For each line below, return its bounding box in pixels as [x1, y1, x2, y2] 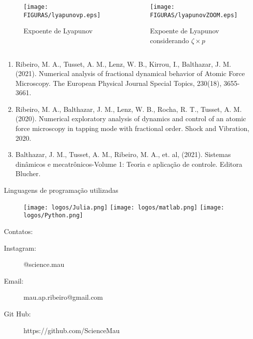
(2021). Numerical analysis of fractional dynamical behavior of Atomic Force [15, 68, 245, 78]
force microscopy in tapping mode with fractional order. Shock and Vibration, [15, 123, 250, 133]
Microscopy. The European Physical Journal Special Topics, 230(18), [15, 78, 222, 88]
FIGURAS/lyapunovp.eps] [23, 11, 101, 19]
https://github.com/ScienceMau [23, 325, 120, 335]
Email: [4, 275, 23, 286]
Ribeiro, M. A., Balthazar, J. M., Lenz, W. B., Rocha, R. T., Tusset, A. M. [15, 104, 242, 114]
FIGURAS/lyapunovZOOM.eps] [150, 11, 238, 19]
